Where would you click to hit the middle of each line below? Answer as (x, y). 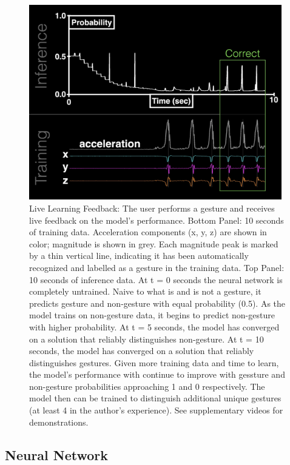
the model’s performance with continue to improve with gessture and (157, 374)
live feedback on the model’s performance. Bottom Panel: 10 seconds (157, 220)
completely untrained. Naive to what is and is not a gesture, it (145, 291)
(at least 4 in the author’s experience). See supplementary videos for (156, 410)
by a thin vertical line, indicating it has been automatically (139, 256)
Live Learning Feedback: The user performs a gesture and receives (152, 208)
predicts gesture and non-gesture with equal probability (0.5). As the (157, 303)
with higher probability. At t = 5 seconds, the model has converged (154, 326)
